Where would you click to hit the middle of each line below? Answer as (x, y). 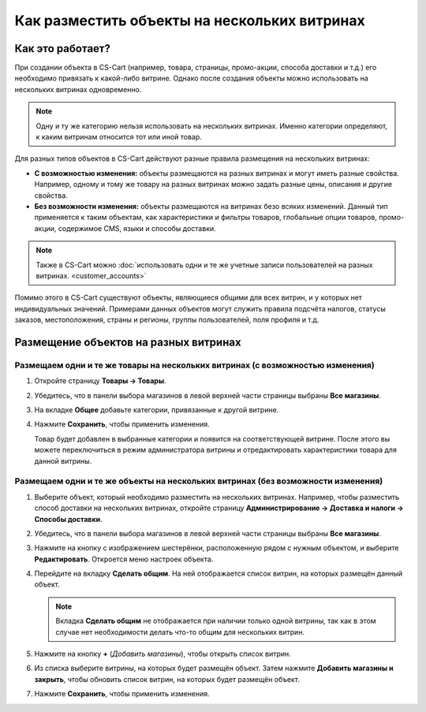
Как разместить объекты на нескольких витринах (190, 21)
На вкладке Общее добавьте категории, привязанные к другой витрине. (157, 410)
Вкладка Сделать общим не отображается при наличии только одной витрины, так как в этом (216, 621)
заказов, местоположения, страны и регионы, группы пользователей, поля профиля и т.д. (167, 320)
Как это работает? (62, 48)
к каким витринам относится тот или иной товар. (119, 137)
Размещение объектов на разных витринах (128, 342)
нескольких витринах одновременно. (78, 89)
